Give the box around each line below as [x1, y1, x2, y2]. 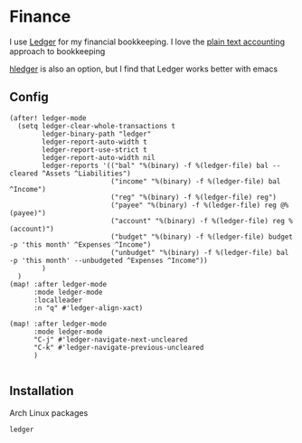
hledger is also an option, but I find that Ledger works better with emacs [9, 63, 278, 74]
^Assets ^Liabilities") [42, 169, 131, 178]
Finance [9, 6, 71, 27]
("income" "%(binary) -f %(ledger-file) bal [109, 176, 281, 186]
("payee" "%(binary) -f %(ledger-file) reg [109, 201, 278, 210]
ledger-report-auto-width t [42, 137, 147, 146]
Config [9, 90, 49, 105]
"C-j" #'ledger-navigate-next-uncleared [33, 335, 188, 344]
